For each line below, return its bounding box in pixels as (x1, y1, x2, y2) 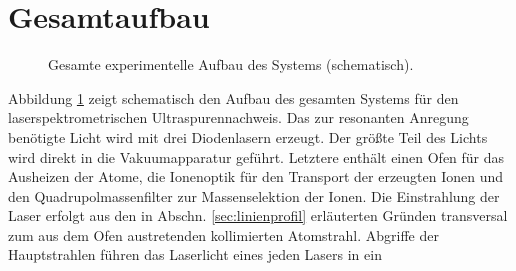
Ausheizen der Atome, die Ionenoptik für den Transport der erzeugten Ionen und (8, 166, 504, 187)
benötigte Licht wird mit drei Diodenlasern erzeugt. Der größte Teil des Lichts (8, 126, 488, 147)
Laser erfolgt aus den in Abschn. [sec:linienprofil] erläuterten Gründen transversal (8, 205, 508, 226)
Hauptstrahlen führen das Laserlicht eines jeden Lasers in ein (8, 244, 382, 265)
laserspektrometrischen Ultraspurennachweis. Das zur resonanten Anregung (8, 107, 469, 128)
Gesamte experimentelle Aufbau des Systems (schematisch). (48, 54, 414, 75)
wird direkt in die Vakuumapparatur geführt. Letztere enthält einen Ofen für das (8, 146, 505, 167)
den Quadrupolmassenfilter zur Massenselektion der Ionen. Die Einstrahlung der (8, 185, 500, 206)
